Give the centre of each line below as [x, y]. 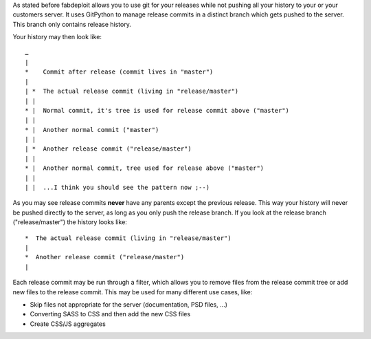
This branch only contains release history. [72, 24]
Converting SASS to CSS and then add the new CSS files [110, 314]
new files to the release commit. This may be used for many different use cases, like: [133, 292]
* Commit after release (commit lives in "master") [119, 72]
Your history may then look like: [57, 37]
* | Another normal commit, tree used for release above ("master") [145, 168]
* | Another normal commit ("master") [92, 130]
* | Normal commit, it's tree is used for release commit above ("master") [157, 110]
